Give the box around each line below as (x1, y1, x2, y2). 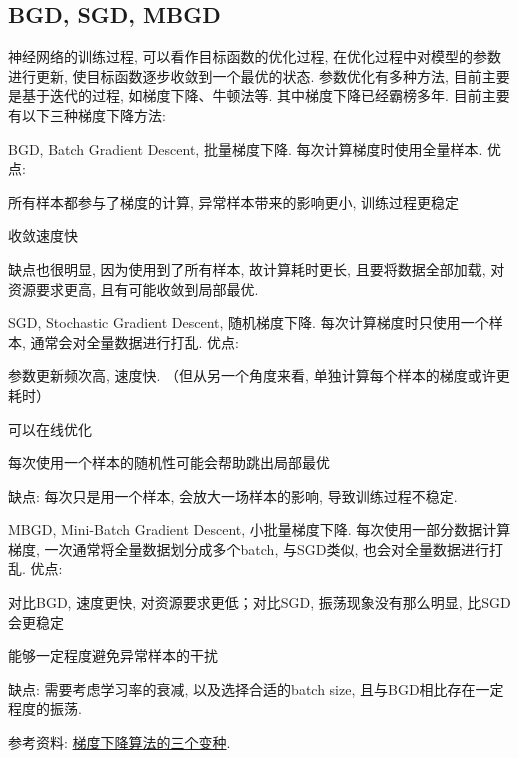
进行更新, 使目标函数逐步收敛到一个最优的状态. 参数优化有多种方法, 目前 (8, 65, 482, 86)
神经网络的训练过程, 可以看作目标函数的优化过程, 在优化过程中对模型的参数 (8, 46, 502, 67)
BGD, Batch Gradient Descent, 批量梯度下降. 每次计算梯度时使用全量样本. (8, 138, 483, 159)
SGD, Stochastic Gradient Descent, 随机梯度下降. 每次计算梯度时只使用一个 (8, 312, 489, 333)
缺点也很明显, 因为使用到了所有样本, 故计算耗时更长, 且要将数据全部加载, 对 (8, 258, 505, 279)
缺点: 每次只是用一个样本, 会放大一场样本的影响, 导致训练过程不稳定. (8, 485, 458, 506)
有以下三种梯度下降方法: (8, 104, 166, 125)
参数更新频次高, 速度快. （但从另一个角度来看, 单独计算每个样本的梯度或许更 (8, 365, 510, 386)
